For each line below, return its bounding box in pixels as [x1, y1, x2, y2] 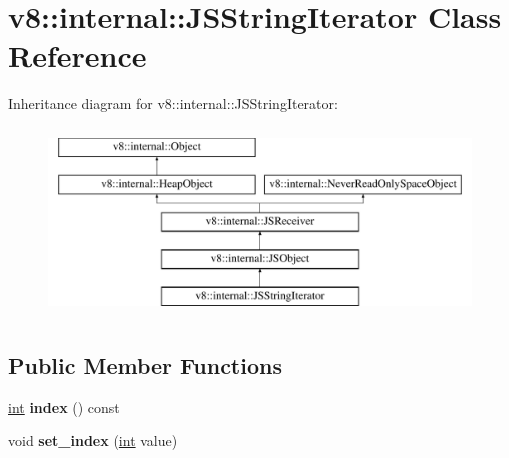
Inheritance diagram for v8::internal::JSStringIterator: [8, 93, 338, 114]
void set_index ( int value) [8, 430, 178, 451]
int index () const [8, 396, 120, 417]
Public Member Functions [8, 349, 282, 380]
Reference [8, 35, 147, 76]
